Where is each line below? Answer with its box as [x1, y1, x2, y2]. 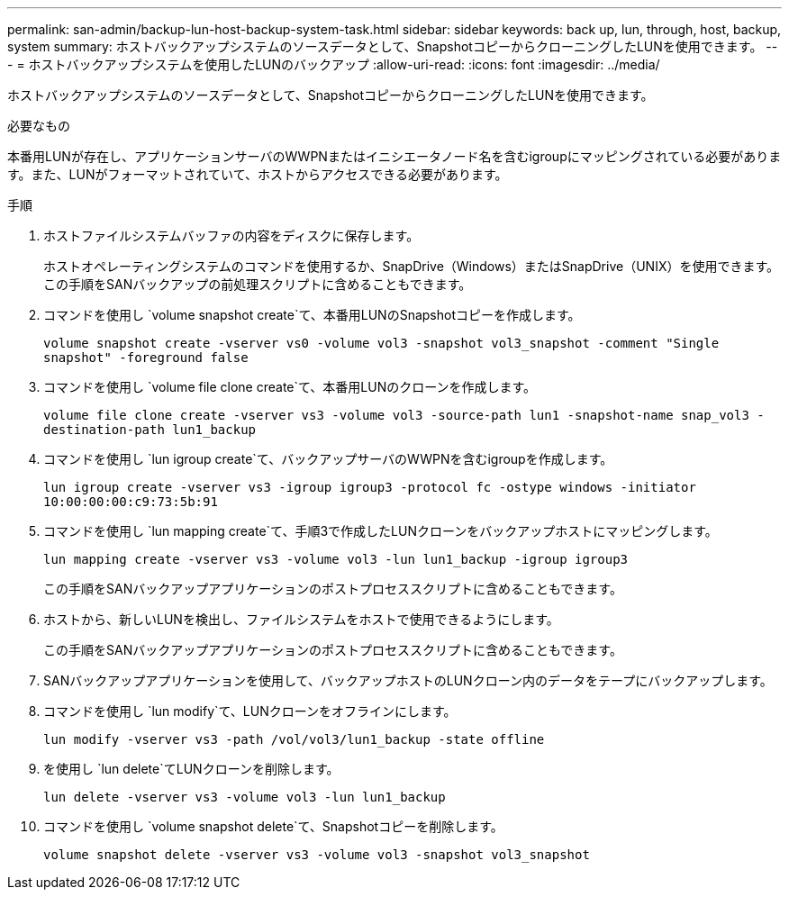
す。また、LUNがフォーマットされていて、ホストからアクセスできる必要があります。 [7, 167, 508, 182]
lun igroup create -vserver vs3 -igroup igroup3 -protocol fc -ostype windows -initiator [43, 480, 696, 494]
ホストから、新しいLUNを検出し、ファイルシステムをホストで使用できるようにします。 [43, 612, 559, 627]
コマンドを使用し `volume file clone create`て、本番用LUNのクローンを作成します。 [43, 379, 537, 394]
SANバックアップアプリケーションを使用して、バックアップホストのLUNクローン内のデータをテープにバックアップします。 [43, 673, 773, 688]
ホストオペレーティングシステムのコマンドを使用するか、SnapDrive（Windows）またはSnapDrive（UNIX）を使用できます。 [43, 258, 780, 274]
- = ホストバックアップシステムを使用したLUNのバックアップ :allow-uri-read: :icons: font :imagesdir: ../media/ [7, 57, 660, 72]
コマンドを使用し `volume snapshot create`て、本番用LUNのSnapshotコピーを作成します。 [43, 307, 581, 322]
